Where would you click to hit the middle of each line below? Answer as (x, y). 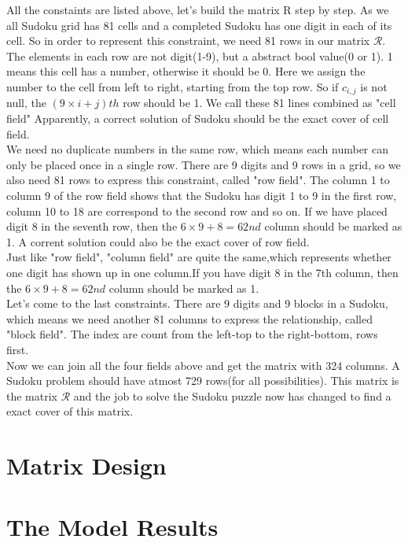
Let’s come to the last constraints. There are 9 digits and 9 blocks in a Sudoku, (197, 303)
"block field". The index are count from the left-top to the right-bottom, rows (192, 334)
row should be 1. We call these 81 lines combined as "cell (259, 103)
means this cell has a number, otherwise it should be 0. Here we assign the (186, 71)
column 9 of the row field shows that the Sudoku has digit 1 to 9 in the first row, (202, 195)
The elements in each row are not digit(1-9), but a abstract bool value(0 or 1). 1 (200, 55)
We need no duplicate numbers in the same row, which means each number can (198, 149)
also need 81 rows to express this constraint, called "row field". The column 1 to (198, 180)
